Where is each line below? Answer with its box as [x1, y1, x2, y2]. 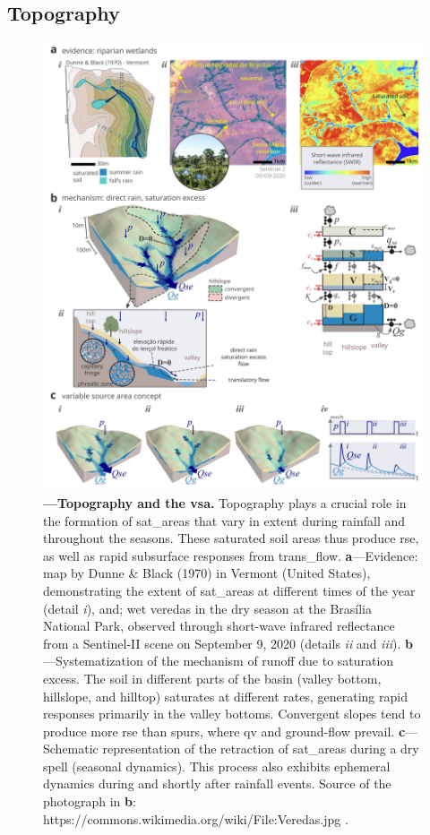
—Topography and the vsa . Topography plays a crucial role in [43, 493, 407, 512]
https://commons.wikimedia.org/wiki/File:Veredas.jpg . [43, 809, 348, 828]
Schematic [43, 739, 99, 758]
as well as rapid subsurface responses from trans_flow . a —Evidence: [43, 546, 418, 564]
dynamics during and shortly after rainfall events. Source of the [43, 774, 391, 793]
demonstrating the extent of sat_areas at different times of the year [43, 581, 416, 599]
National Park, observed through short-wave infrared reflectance [43, 616, 395, 635]
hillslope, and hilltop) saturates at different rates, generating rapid [43, 686, 408, 705]
